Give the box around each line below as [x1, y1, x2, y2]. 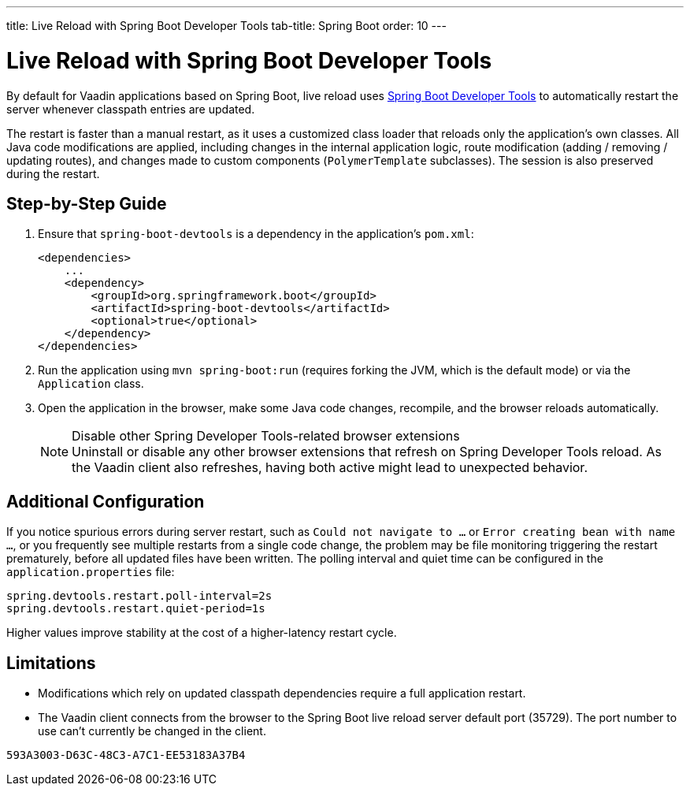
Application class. [38, 377, 144, 391]
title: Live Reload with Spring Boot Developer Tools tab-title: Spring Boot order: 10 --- [6, 19, 447, 32]
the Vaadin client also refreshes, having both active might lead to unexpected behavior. [72, 459, 588, 476]
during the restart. [6, 166, 100, 180]
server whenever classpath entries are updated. [6, 102, 255, 116]
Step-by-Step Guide [6, 193, 167, 214]
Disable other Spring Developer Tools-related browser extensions [72, 428, 460, 444]
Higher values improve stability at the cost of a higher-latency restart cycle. [6, 626, 397, 640]
